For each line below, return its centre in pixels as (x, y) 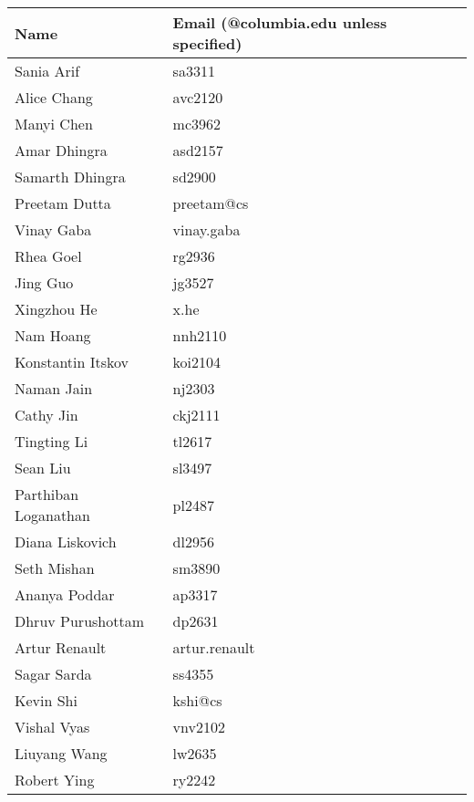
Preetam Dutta (63, 203)
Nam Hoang (53, 335)
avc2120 (198, 97)
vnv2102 (199, 727)
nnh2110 (200, 335)
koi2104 (197, 362)
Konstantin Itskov (72, 362)
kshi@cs (197, 700)
